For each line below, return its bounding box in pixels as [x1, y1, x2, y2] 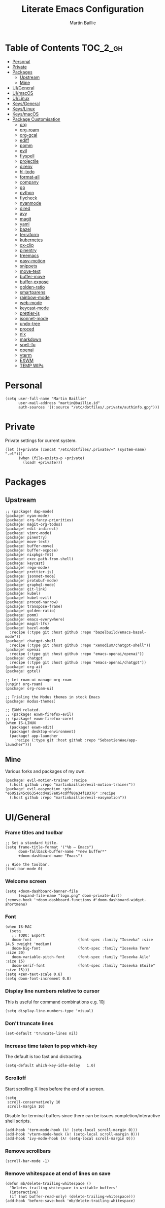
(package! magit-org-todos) [5, 522, 63, 527]
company [19, 179, 39, 185]
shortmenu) [5, 902, 28, 907]
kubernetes [19, 237, 43, 243]
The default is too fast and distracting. [5, 1054, 83, 1060]
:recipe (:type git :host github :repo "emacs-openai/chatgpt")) [9, 660, 147, 665]
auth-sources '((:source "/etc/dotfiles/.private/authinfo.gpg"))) [18, 404, 160, 410]
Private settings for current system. [5, 438, 77, 443]
